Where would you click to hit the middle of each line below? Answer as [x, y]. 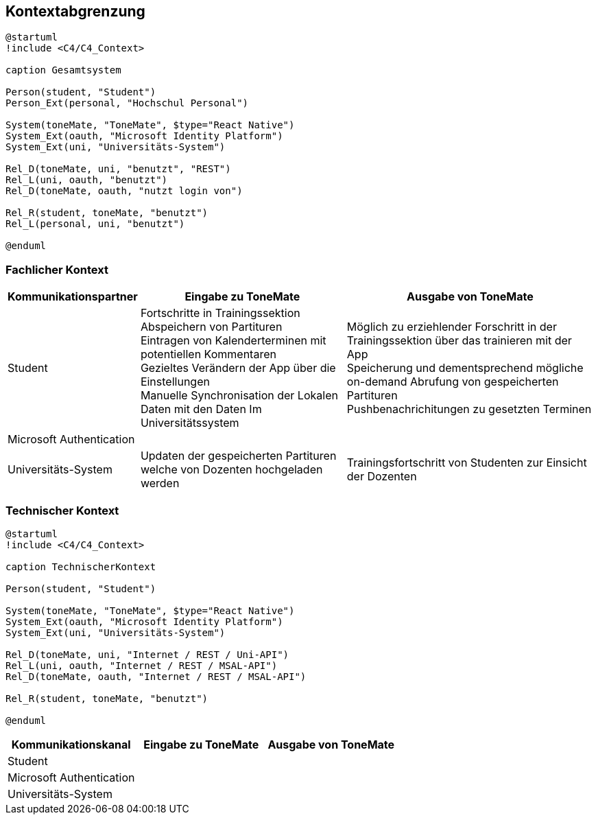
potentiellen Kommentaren [208, 354]
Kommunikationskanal [71, 744]
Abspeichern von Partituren [211, 327]
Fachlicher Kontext [57, 269]
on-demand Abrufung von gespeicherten [453, 382]
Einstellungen [175, 382]
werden [160, 483]
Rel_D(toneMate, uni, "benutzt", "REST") [118, 169]
